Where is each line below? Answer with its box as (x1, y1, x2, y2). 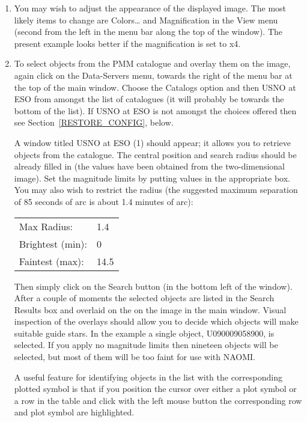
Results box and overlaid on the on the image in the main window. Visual (14, 303, 287, 316)
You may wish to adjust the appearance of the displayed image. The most (14, 2, 287, 14)
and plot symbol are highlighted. (14, 406, 135, 418)
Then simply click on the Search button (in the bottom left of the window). (14, 280, 293, 292)
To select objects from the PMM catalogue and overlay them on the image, (14, 57, 291, 70)
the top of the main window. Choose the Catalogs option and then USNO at (14, 81, 296, 93)
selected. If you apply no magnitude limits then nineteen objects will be (14, 338, 278, 351)
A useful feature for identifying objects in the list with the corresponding (14, 370, 282, 383)
